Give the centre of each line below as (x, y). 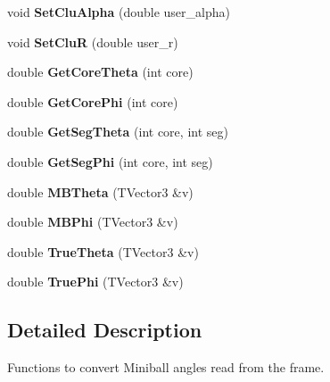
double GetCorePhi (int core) (93, 101)
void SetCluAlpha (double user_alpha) (119, 12)
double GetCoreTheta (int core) (100, 72)
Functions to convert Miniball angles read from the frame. (166, 367)
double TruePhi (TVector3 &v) (95, 282)
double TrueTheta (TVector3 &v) (103, 251)
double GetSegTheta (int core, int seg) (118, 132)
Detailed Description (105, 330)
